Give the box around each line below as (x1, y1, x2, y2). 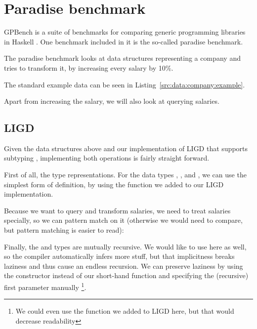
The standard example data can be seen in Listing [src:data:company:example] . (4, 79, 245, 89)
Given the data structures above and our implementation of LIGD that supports (4, 143, 248, 153)
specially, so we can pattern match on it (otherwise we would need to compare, (4, 215, 243, 225)
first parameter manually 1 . (4, 281, 86, 292)
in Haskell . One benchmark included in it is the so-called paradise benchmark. (4, 36, 243, 46)
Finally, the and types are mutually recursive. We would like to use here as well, (4, 241, 247, 251)
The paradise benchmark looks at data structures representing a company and (4, 53, 241, 63)
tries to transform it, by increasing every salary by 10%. (4, 62, 173, 73)
